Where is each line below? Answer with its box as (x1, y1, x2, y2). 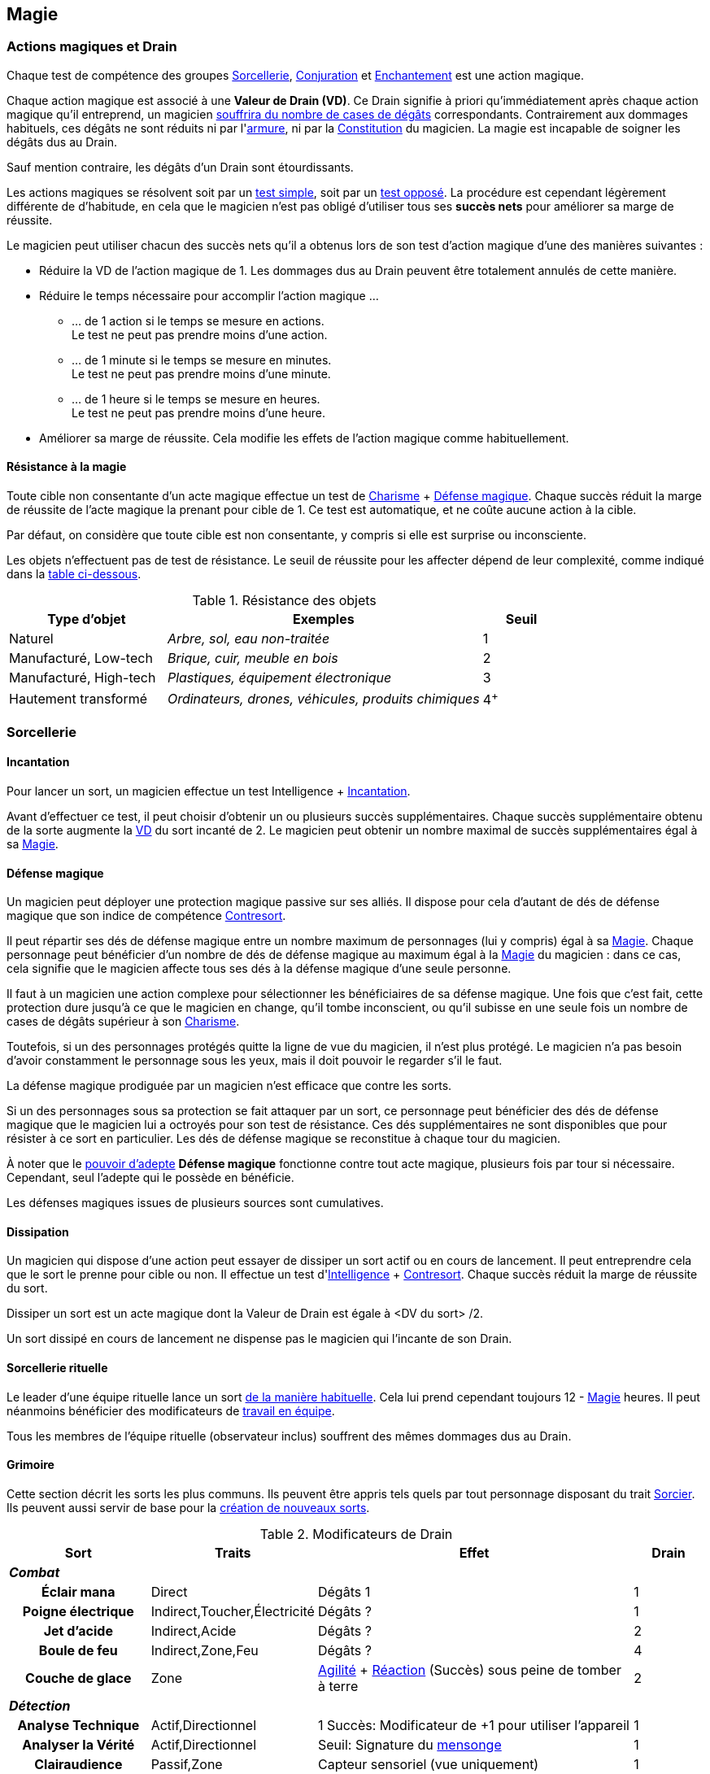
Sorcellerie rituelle (7, 1360, 108, 1375)
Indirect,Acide (150, 1622, 237, 1639)
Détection (9, 1697, 71, 1714)
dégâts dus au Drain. (7, 134, 118, 149)
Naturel (9, 630, 54, 647)
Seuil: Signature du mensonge (317, 1736, 502, 1753)
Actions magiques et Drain (7, 38, 177, 55)
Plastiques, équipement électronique (167, 669, 392, 686)
